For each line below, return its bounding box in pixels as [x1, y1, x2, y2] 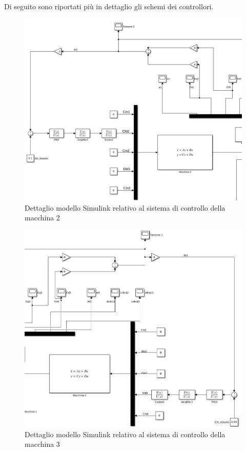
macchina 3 [25, 439, 60, 449]
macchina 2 [25, 212, 60, 223]
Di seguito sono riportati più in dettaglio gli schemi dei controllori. [4, 1, 214, 11]
